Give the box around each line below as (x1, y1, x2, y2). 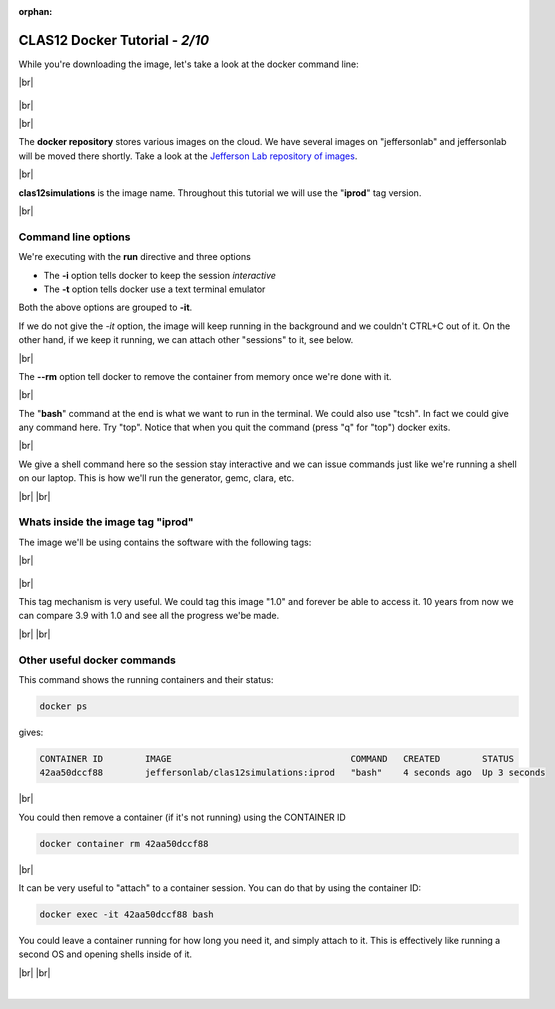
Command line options (18, 230, 131, 244)
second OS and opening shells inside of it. (18, 948, 193, 960)
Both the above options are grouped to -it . (18, 301, 193, 314)
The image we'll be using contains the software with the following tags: (18, 536, 312, 548)
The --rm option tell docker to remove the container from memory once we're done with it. (18, 370, 392, 382)
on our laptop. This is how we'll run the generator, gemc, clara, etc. (18, 472, 295, 484)
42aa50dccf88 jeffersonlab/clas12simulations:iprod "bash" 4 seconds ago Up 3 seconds (39, 767, 546, 779)
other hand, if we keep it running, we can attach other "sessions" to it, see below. (18, 334, 354, 346)
